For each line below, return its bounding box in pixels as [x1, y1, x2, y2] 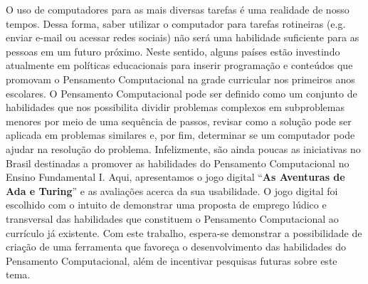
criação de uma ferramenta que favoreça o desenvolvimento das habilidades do [6, 239, 346, 254]
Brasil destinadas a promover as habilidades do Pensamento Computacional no [6, 155, 349, 170]
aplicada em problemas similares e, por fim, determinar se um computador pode [6, 127, 355, 142]
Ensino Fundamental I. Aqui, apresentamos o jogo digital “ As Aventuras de [6, 169, 345, 184]
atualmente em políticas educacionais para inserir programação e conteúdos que [6, 58, 353, 73]
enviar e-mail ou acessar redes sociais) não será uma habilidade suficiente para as [6, 30, 359, 45]
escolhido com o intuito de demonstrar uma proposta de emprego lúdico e [6, 197, 327, 212]
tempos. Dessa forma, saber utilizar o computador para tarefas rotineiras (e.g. [6, 16, 346, 31]
